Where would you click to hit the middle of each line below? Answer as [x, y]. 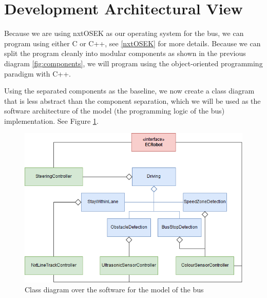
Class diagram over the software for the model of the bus [114, 290]
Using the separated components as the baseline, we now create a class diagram [129, 91]
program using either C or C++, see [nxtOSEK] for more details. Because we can [132, 43]
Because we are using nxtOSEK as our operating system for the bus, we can [124, 33]
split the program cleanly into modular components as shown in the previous [125, 53]
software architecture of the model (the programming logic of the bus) [115, 111]
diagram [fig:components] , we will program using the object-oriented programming [133, 63]
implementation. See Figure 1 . [51, 120]
